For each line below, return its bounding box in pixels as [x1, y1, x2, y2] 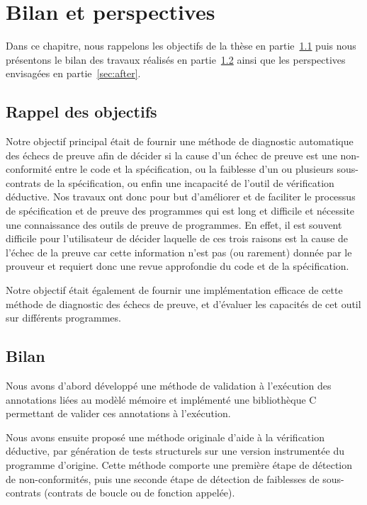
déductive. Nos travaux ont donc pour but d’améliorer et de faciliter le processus [6, 189, 356, 204]
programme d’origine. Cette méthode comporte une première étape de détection [6, 458, 353, 472]
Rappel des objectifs [6, 101, 157, 123]
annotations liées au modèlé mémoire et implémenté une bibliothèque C [6, 392, 317, 407]
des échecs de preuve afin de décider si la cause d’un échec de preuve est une [6, 147, 337, 162]
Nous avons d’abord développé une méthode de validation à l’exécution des [6, 378, 332, 393]
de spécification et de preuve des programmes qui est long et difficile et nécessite [6, 203, 355, 218]
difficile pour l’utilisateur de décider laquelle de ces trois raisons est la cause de [6, 231, 348, 246]
